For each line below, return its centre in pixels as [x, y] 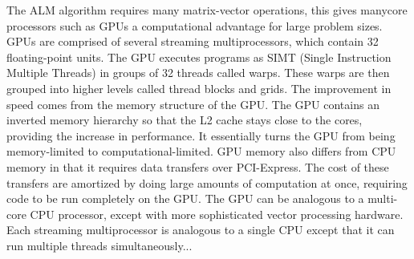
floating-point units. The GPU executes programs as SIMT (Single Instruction [199, 57]
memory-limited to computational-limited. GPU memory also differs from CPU [201, 151]
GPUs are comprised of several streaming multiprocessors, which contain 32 [193, 41]
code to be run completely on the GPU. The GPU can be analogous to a [185, 198]
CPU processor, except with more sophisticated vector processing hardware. [217, 214]
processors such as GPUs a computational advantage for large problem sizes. [195, 25]
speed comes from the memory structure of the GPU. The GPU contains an [193, 104]
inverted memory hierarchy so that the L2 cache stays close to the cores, [185, 120]
